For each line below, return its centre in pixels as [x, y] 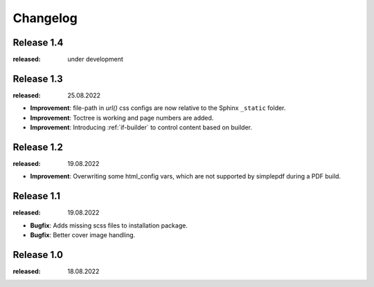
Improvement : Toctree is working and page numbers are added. [122, 118]
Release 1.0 [38, 255]
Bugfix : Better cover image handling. [83, 235]
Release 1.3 [38, 78]
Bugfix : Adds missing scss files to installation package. [109, 225]
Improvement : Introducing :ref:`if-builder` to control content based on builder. [141, 127]
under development [96, 59]
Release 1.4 [38, 43]
